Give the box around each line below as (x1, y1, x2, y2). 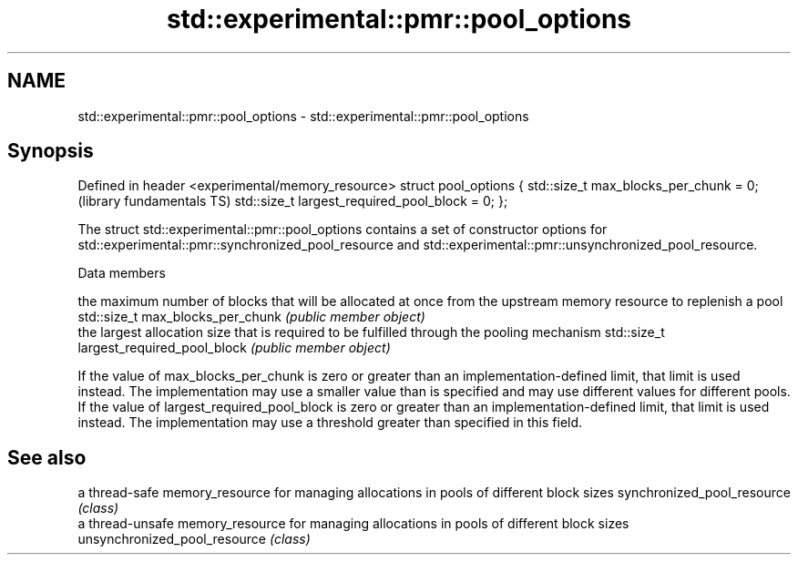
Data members (77, 265, 166, 281)
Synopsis (7, 139, 94, 163)
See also (7, 445, 87, 469)
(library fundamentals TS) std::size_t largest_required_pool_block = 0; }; (77, 193, 508, 209)
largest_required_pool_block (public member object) (77, 340, 391, 356)
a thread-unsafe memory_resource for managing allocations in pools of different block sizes (77, 516, 629, 532)
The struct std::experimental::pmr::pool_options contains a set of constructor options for (77, 221, 608, 238)
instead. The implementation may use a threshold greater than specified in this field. (77, 414, 583, 431)
